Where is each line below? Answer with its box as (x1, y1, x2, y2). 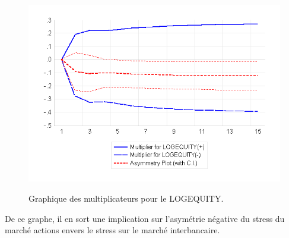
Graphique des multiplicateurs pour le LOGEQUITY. (28, 192, 224, 204)
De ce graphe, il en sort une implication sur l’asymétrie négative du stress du (5, 212, 285, 224)
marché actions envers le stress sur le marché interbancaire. (5, 224, 220, 236)
